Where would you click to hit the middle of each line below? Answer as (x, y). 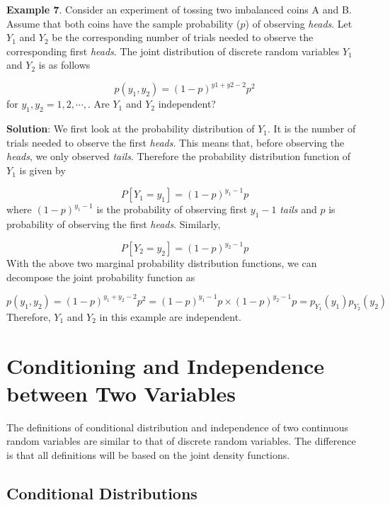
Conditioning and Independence (166, 365)
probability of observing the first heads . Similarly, (114, 223)
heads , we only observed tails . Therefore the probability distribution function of (179, 156)
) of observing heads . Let (299, 23)
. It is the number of (312, 129)
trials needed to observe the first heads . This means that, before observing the (176, 142)
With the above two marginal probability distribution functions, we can (162, 263)
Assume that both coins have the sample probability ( (124, 23)
